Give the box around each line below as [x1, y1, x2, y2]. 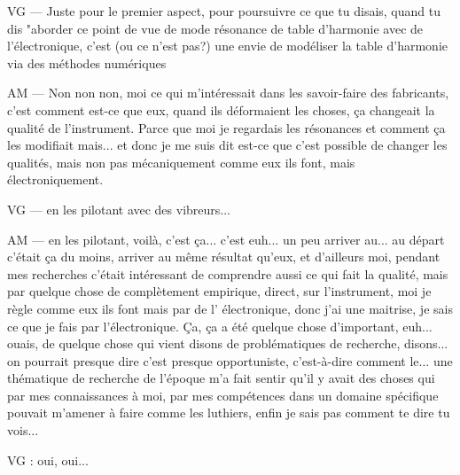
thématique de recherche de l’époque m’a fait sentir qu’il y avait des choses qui [7, 369, 435, 387]
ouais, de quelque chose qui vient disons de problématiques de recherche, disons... [7, 334, 448, 353]
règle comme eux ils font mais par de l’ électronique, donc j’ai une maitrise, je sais [7, 299, 453, 317]
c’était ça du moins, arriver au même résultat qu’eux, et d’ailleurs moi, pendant [7, 247, 441, 266]
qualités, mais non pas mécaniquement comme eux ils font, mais [7, 152, 355, 171]
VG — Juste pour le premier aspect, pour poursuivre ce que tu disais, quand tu [7, 2, 441, 19]
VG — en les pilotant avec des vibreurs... [7, 199, 230, 218]
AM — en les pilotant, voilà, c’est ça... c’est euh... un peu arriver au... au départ [7, 230, 445, 248]
